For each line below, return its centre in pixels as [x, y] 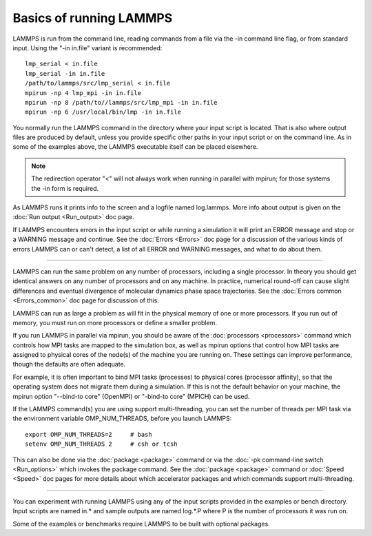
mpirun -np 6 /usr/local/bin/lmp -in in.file [103, 112]
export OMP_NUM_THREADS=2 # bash [89, 434]
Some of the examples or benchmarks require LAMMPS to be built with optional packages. [141, 524]
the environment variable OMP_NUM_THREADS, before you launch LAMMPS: [122, 419]
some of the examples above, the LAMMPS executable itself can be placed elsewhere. [135, 147]
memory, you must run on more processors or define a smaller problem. [115, 322]
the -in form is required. [65, 188]
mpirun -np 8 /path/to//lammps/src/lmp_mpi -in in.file [121, 102]
